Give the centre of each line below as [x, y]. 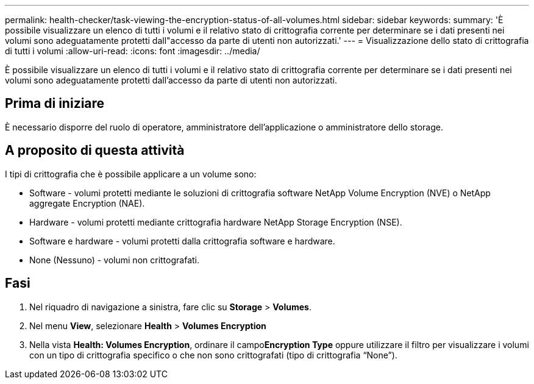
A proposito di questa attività [95, 151]
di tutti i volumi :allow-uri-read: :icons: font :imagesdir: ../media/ [133, 51]
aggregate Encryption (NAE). [87, 203]
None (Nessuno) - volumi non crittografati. [115, 260]
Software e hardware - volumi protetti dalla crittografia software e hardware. [182, 241]
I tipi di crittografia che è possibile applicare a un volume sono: [131, 174]
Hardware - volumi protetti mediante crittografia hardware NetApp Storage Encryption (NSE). [216, 222]
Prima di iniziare [55, 104]
